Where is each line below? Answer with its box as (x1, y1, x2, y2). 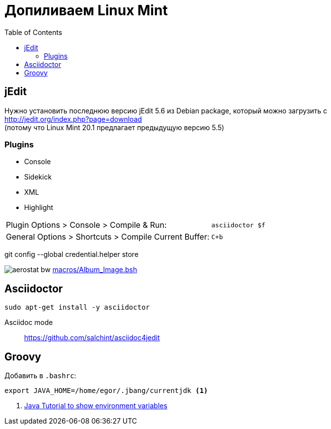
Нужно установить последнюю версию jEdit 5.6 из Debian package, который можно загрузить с (4, 106, 328, 115)
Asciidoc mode (4, 318, 53, 327)
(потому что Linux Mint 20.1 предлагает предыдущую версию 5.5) (4, 123, 225, 132)
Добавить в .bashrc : (4, 371, 76, 380)
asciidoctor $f (211, 221, 265, 229)
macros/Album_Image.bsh (52, 265, 137, 274)
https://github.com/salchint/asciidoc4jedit (24, 333, 160, 342)
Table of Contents (4, 28, 63, 36)
